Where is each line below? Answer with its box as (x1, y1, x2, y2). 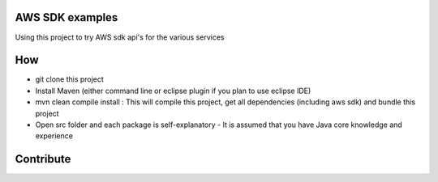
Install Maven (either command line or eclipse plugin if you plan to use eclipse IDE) (35, 86, 311, 95)
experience (35, 131, 73, 141)
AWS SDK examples (15, 11, 118, 24)
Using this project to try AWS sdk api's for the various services (15, 32, 225, 42)
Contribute (15, 152, 71, 166)
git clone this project (35, 74, 105, 84)
